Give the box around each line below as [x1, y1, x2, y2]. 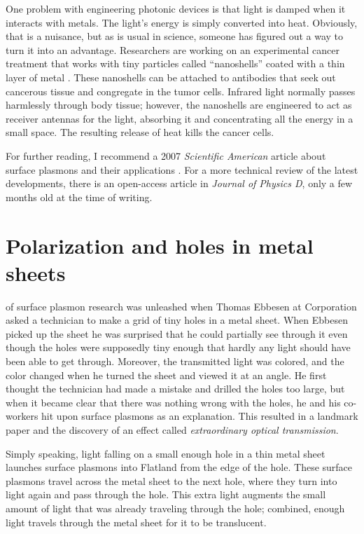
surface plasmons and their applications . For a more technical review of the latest [6, 162, 358, 177]
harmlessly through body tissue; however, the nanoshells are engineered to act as [6, 97, 352, 112]
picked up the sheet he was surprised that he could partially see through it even [6, 326, 348, 341]
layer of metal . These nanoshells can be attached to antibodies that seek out [6, 69, 336, 84]
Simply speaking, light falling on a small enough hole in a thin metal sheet [6, 446, 325, 460]
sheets [6, 258, 66, 287]
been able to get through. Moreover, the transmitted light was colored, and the [6, 354, 344, 368]
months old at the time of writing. [6, 189, 153, 204]
